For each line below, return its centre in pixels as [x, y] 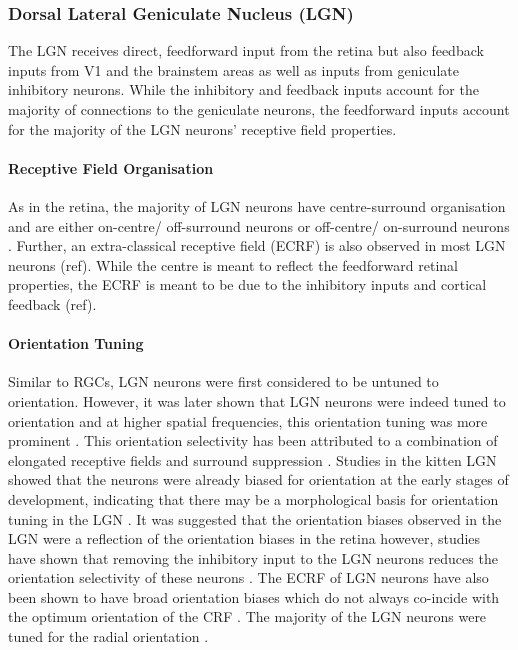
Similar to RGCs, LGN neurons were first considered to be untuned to [223, 381]
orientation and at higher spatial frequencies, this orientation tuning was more [248, 420]
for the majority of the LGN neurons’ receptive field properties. [202, 128]
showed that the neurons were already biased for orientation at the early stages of [258, 479]
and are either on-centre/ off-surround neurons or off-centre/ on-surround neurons [259, 225]
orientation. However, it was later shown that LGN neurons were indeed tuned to [257, 400]
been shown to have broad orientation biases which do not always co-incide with [254, 596]
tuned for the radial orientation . [108, 636]
